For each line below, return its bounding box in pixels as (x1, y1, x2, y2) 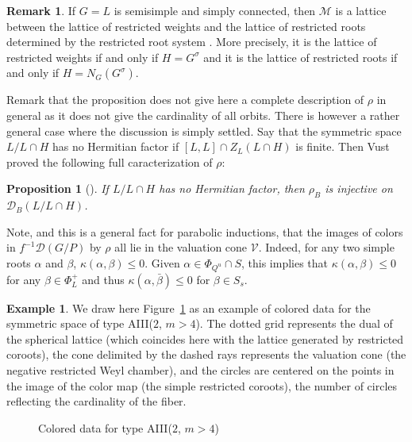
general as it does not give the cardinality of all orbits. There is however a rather (6, 106, 400, 123)
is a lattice (335, 2, 387, 18)
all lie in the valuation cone (114, 239, 248, 256)
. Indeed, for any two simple (258, 239, 395, 256)
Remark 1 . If (6, 2, 76, 18)
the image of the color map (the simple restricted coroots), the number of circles (6, 377, 398, 394)
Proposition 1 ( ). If (6, 180, 109, 197)
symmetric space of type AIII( (6, 315, 153, 332)
